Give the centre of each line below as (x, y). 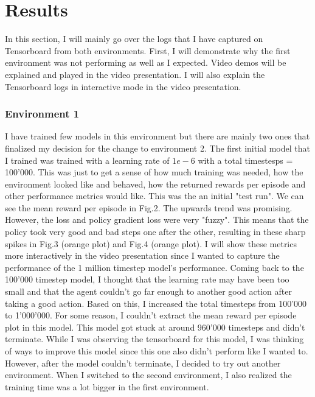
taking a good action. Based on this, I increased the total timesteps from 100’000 (156, 303)
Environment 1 (42, 114)
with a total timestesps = (245, 160)
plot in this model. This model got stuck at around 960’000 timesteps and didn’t (155, 327)
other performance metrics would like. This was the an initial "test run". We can (154, 196)
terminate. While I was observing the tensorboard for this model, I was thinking (154, 339)
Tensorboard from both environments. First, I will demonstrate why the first (148, 50)
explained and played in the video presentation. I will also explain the (135, 74)
